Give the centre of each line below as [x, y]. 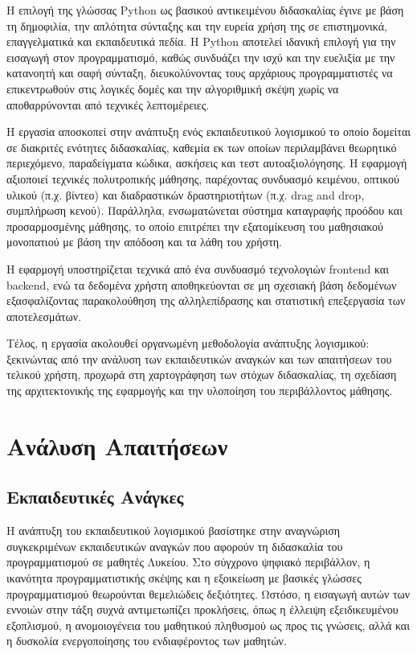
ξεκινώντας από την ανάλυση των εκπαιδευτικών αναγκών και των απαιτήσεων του [199, 358]
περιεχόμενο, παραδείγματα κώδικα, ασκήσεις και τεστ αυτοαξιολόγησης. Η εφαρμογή [207, 163]
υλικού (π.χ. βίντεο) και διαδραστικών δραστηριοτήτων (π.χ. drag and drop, [186, 194]
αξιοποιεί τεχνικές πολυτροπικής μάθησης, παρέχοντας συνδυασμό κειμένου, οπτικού [203, 178]
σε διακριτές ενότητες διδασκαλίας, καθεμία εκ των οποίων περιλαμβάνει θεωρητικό [202, 147]
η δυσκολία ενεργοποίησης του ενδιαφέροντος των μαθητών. [147, 641]
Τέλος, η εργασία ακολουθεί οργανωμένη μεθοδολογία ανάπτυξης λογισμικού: [188, 343]
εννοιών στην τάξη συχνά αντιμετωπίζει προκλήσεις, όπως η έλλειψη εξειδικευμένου [202, 609]
